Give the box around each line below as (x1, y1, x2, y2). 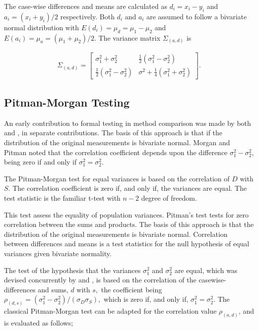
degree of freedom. (141, 193, 197, 203)
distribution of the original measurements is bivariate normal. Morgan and (4, 137, 230, 148)
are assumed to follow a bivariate (146, 11, 247, 21)
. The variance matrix (94, 32, 161, 43)
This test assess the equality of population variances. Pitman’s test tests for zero (4, 209, 249, 220)
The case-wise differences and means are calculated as (4, 1, 167, 11)
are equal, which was (174, 265, 238, 275)
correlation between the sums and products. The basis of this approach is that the (4, 219, 254, 229)
